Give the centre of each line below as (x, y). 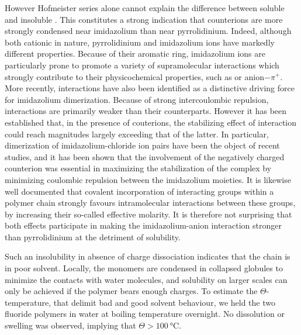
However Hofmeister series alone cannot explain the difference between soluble (145, 8)
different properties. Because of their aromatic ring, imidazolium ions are (135, 53)
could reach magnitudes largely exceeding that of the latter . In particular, (137, 134)
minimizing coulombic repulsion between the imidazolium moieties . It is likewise (148, 179)
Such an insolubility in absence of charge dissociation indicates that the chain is (148, 256)
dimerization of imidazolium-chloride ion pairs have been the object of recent (142, 145)
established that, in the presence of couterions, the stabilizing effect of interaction (151, 122)
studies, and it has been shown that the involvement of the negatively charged (145, 156)
